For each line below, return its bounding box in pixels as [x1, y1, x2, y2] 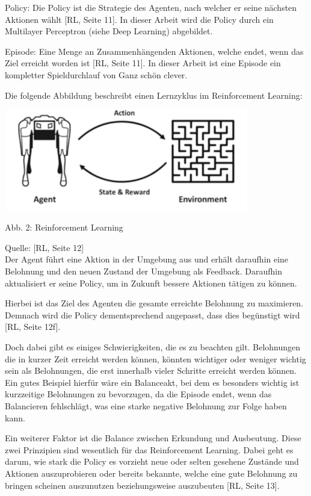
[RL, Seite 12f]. [5, 320, 61, 333]
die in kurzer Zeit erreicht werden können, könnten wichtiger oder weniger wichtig [5, 352, 306, 365]
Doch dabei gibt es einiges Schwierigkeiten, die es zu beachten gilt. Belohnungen [5, 341, 301, 353]
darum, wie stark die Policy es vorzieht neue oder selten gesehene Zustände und [5, 455, 299, 468]
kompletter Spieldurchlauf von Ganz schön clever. [5, 68, 188, 81]
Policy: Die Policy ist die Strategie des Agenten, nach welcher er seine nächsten [5, 1, 297, 13]
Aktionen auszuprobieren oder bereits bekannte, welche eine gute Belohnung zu [5, 467, 298, 479]
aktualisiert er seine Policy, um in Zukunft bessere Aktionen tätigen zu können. [5, 276, 297, 289]
